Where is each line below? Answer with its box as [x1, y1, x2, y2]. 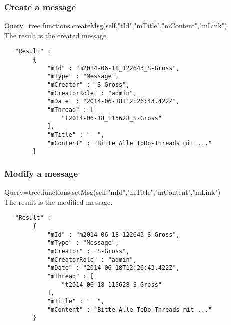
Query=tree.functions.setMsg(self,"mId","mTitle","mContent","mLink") [4, 187, 221, 197]
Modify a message [4, 167, 78, 179]
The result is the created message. [4, 30, 108, 40]
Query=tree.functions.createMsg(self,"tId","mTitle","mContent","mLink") [4, 20, 227, 31]
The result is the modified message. [4, 196, 113, 207]
